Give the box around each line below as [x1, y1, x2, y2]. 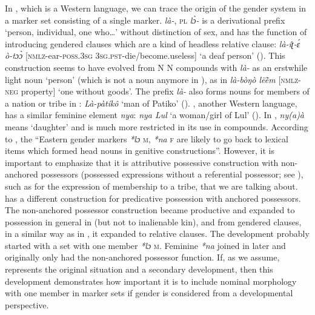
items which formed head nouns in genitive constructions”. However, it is [5, 144, 274, 157]
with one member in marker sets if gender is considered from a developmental [5, 287, 293, 299]
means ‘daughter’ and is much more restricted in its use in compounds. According [5, 120, 308, 133]
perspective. [5, 298, 49, 311]
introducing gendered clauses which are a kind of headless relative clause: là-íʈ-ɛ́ [5, 37, 300, 50]
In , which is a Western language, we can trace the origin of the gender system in [5, 2, 307, 14]
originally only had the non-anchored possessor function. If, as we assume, [5, 251, 280, 264]
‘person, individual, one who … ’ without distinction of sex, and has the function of [5, 25, 307, 38]
